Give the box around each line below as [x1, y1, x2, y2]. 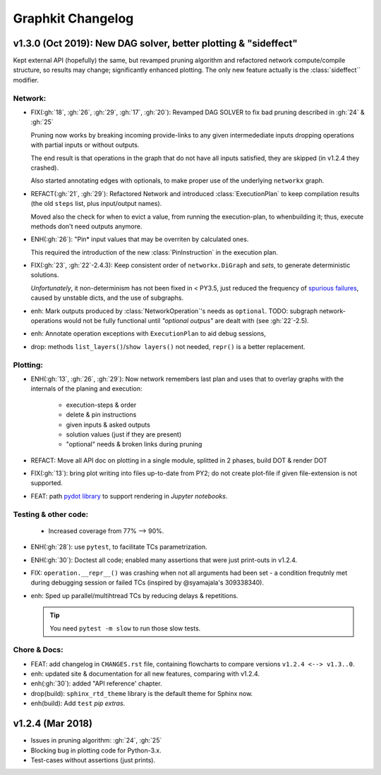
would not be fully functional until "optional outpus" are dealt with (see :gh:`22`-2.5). [64, 317, 310, 325]
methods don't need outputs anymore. [30, 222, 143, 231]
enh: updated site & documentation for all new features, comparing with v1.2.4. [30, 670, 260, 678]
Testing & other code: [13, 509, 88, 519]
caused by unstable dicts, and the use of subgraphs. [30, 293, 183, 303]
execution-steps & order [66, 401, 137, 409]
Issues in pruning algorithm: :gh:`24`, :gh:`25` [30, 736, 162, 745]
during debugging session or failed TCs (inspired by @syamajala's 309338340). [30, 578, 265, 587]
